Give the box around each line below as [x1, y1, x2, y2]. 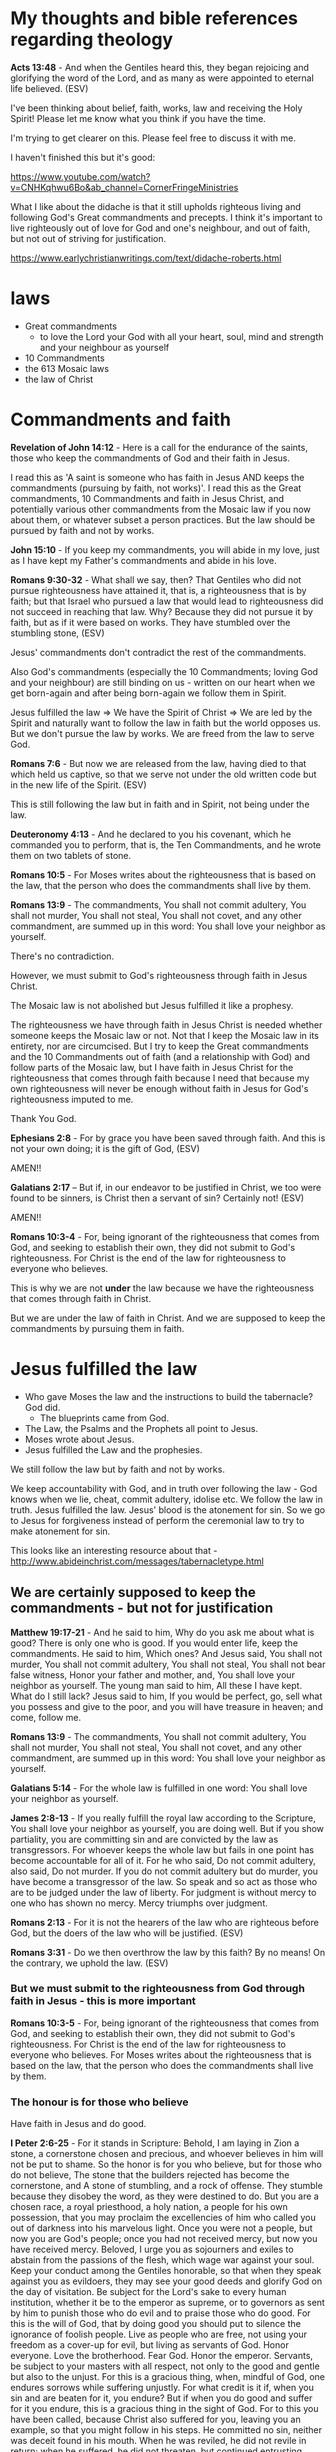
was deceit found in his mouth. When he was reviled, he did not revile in [10, 2435, 307, 2447]
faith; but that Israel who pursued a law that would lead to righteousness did [10, 595, 324, 607]
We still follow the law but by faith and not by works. [10, 1463, 225, 1475]
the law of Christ [24, 373, 94, 385]
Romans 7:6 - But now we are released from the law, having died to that [10, 757, 307, 769]
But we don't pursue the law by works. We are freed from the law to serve [10, 727, 315, 739]
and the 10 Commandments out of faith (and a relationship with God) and [10, 1050, 311, 1062]
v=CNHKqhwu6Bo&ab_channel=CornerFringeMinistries [10, 181, 239, 193]
